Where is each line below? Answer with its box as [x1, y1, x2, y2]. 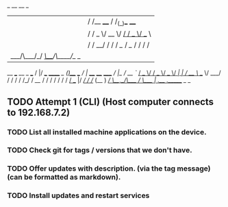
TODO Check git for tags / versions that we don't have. [7, 145, 193, 155]
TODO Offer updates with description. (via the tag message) [7, 164, 211, 173]
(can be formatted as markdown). [7, 173, 121, 182]
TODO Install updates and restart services [7, 191, 150, 200]
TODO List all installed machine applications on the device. [7, 127, 207, 136]
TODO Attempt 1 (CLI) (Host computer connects [7, 96, 214, 108]
